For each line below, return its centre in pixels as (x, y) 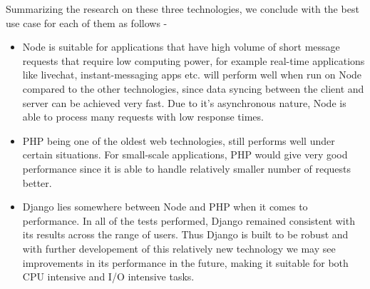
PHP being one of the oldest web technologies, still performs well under (179, 140)
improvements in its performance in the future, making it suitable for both (185, 262)
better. (37, 182)
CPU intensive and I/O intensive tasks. (108, 277)
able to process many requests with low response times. (143, 117)
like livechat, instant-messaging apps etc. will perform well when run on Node (192, 75)
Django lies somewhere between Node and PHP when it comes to (165, 207)
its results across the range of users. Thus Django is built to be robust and (185, 234)
